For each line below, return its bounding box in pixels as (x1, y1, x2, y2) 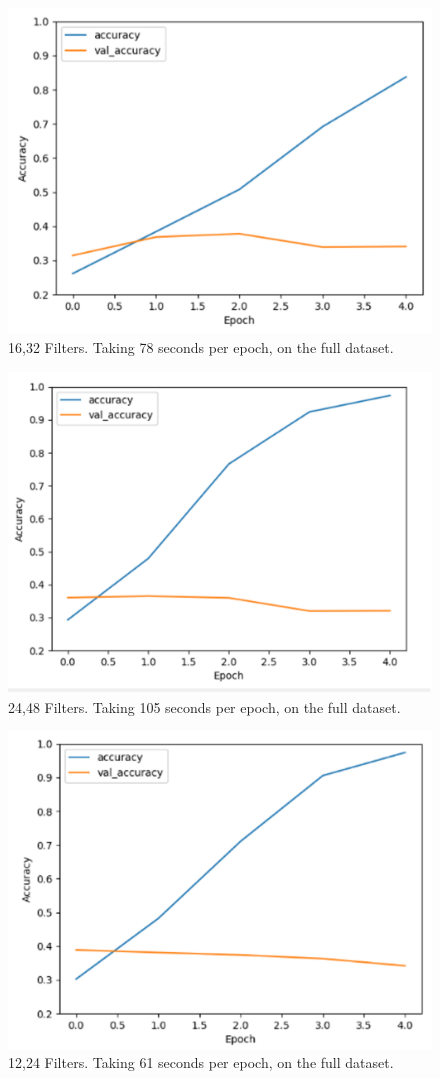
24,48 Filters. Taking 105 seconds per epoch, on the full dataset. (8, 696, 401, 717)
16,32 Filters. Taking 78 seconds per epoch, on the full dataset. (8, 337, 394, 358)
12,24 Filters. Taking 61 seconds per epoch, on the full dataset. (8, 1052, 394, 1073)
